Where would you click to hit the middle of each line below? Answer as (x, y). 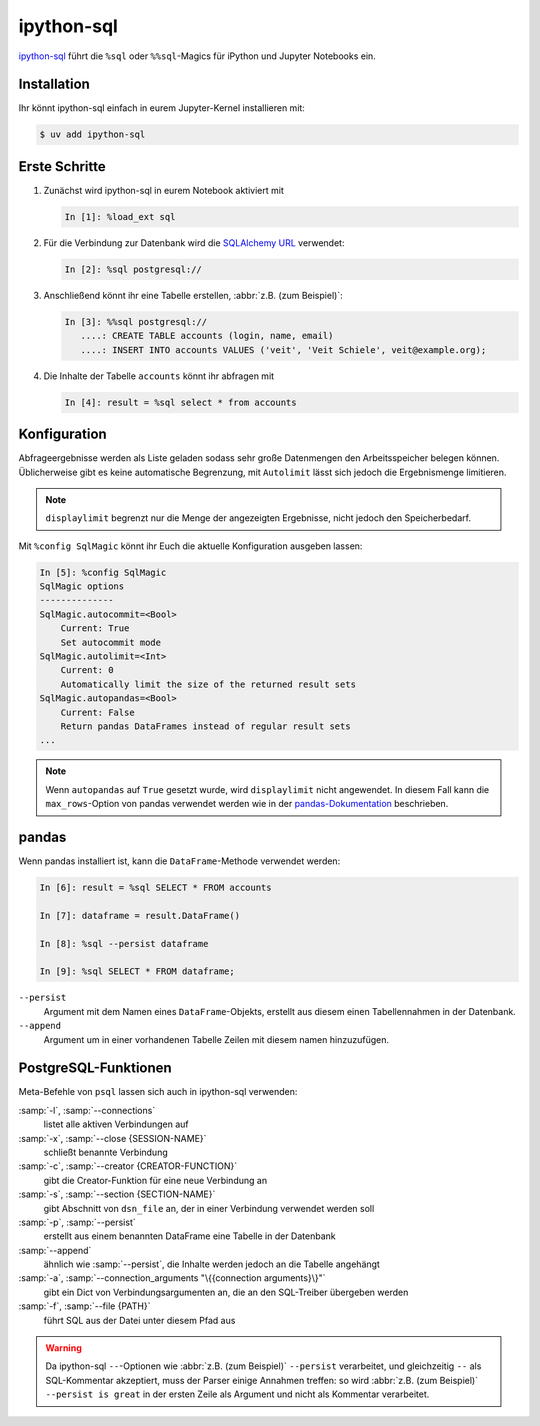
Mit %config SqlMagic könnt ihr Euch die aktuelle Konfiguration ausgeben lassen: (190, 546)
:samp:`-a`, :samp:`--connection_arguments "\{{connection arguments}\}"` (172, 1278)
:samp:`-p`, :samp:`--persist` (77, 1222)
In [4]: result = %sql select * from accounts (180, 402)
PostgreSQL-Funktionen (95, 1068)
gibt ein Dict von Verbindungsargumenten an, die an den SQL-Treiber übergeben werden (226, 1292)
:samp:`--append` (55, 1250)
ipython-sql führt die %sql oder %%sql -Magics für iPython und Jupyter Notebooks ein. (197, 56)
